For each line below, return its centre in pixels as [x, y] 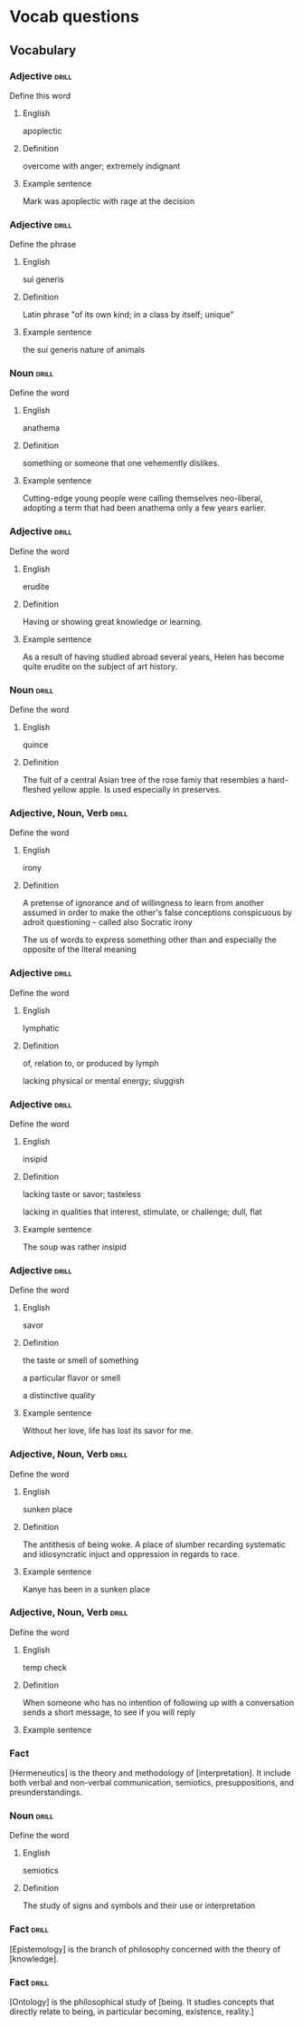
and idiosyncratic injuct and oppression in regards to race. [131, 1554]
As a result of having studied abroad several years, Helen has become [153, 657]
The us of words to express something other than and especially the [150, 940]
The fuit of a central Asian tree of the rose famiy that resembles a [144, 780]
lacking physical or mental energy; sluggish [104, 1080]
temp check [45, 1667]
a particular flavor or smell [71, 1378]
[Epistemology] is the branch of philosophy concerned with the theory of [145, 1949]
